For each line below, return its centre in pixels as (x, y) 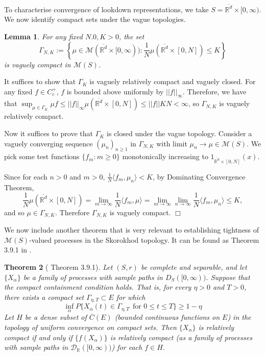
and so (14, 212)
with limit (172, 143)
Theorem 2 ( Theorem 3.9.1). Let (58, 266)
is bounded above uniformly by (115, 91)
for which (131, 297)
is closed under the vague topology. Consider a (179, 133)
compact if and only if (38, 337)
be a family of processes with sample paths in (93, 277)
